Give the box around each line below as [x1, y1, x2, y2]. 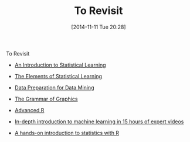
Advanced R [14, 106, 45, 113]
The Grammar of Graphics [14, 95, 78, 102]
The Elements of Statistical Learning [14, 72, 103, 79]
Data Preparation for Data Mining [14, 84, 94, 91]
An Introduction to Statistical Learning [14, 61, 107, 68]
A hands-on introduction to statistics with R [14, 129, 119, 136]
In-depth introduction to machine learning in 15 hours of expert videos [14, 118, 184, 125]
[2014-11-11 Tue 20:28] [71, 23, 126, 30]
